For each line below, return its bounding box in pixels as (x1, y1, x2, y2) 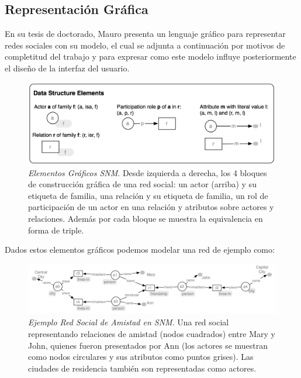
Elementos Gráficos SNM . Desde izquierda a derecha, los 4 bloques (28, 166, 267, 178)
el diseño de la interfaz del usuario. (5, 61, 130, 74)
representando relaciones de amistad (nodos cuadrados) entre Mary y (28, 328, 275, 339)
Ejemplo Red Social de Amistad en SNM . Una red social (28, 316, 229, 328)
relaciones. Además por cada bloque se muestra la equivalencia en (28, 212, 263, 224)
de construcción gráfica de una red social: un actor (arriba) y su (28, 178, 257, 190)
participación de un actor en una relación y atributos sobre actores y (28, 201, 274, 213)
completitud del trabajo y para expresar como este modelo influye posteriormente (5, 50, 296, 63)
